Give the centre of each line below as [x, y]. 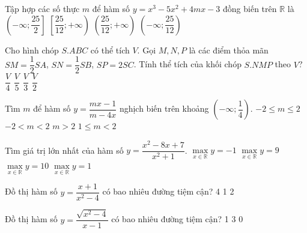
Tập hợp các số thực [42, 8]
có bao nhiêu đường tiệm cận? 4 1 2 [168, 191]
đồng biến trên [250, 8]
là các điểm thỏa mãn [229, 50]
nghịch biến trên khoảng [164, 108]
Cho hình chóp [32, 50]
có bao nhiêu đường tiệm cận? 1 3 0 [177, 219]
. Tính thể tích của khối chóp [187, 64]
